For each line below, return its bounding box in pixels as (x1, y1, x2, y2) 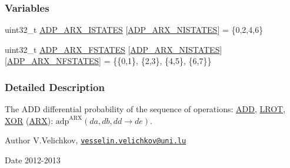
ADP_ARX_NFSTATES (6, 55, 99, 67)
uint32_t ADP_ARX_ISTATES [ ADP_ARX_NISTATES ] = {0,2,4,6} (5, 23, 264, 36)
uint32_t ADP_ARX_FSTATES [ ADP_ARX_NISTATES (5, 43, 220, 55)
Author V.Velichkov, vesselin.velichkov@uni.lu (5, 134, 186, 146)
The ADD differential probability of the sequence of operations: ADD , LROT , (5, 103, 286, 115)
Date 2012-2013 (5, 154, 61, 166)
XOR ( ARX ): (5, 114, 54, 126)
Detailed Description (5, 79, 105, 94)
